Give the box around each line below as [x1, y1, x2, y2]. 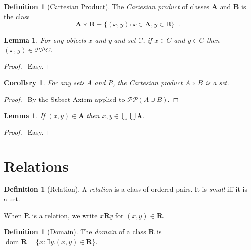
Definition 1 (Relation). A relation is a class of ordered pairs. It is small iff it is [4, 184, 247, 194]
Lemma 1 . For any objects [4, 35, 86, 45]
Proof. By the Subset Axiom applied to [4, 94, 125, 104]
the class [4, 11, 30, 21]
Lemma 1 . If [4, 110, 45, 121]
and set [114, 35, 136, 45]
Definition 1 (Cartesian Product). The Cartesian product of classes [4, 1, 210, 11]
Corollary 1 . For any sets [4, 77, 84, 87]
